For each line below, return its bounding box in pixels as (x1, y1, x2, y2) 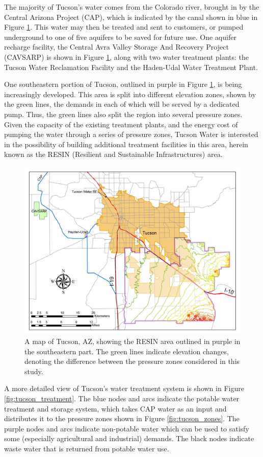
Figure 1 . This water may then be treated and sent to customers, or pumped (4, 21, 244, 32)
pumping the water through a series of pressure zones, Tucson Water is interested (4, 129, 258, 140)
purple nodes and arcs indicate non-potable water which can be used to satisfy (4, 423, 249, 433)
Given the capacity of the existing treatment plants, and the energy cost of (4, 119, 238, 129)
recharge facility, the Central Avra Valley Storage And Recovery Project (4, 41, 229, 52)
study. (24, 365, 43, 376)
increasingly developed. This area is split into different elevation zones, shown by (4, 88, 256, 99)
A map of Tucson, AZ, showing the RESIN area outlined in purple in (24, 336, 241, 347)
